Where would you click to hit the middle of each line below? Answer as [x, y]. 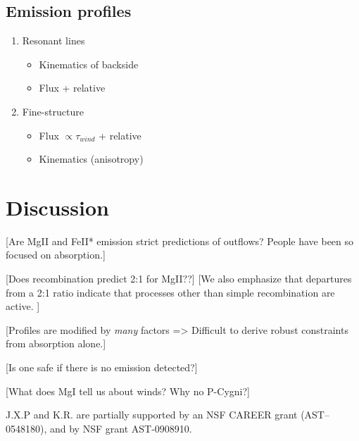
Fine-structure [53, 111]
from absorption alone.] [56, 343]
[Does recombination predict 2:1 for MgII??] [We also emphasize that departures [179, 279]
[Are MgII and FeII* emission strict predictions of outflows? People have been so [180, 241]
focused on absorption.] [56, 255]
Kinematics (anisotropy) [91, 159]
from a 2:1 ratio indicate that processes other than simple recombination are [170, 292]
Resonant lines [53, 41]
